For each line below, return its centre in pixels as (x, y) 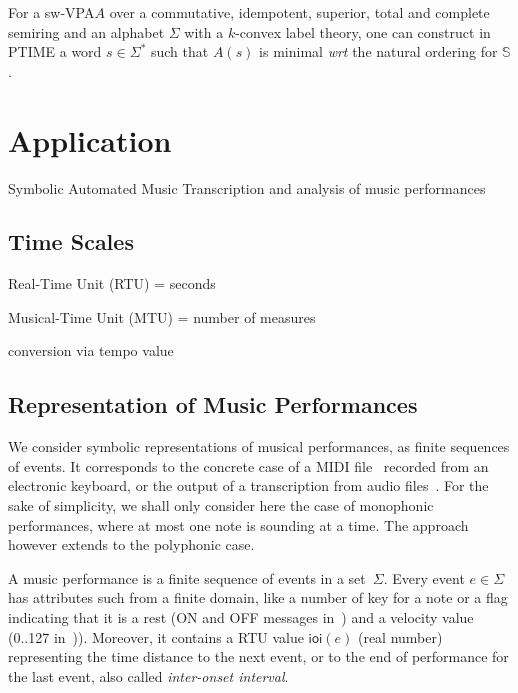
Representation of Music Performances (213, 404)
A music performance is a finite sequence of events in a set (187, 577)
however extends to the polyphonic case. (131, 544)
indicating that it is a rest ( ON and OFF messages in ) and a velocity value (241, 617)
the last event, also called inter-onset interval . (148, 675)
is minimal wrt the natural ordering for (378, 51)
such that (179, 51)
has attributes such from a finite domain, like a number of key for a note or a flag (258, 597)
